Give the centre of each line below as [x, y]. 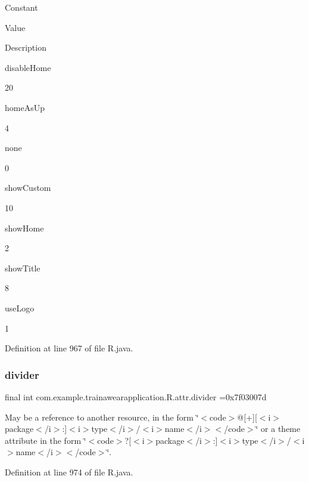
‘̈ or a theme [278, 429]
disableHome [28, 67]
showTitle [23, 268]
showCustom [28, 188]
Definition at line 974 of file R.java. [69, 472]
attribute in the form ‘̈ [46, 440]
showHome [24, 228]
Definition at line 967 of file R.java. [69, 348]
